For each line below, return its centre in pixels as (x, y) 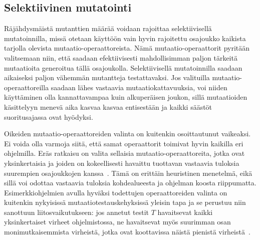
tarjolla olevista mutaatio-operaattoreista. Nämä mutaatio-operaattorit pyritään (127, 48)
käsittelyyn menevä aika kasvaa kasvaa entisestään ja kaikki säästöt (108, 106)
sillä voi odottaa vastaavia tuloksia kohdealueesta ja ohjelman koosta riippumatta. (130, 183)
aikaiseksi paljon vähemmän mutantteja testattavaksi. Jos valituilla (107, 77)
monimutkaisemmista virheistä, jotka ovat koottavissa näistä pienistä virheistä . (127, 232)
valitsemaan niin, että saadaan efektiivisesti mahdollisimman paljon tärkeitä (121, 57)
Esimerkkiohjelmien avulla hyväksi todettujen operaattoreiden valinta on (116, 192)
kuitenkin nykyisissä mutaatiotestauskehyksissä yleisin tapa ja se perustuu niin (125, 202)
